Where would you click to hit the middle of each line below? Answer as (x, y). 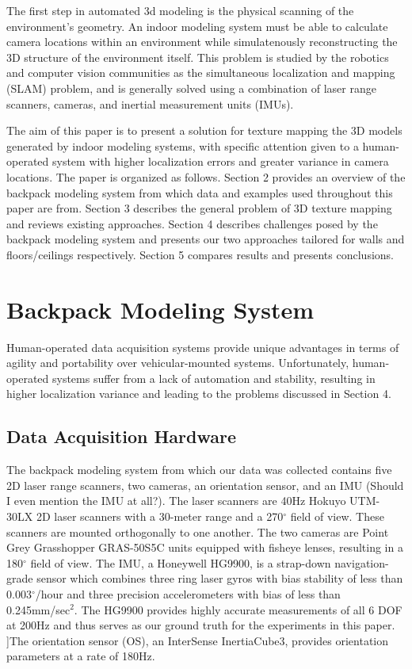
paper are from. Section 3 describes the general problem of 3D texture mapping (199, 208)
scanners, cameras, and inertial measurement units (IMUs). (150, 103)
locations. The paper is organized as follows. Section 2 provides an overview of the (206, 176)
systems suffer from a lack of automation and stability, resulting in (214, 378)
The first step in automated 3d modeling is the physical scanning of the (180, 10)
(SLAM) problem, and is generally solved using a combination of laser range (191, 88)
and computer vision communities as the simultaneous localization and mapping (201, 73)
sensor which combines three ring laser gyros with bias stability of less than (220, 578)
